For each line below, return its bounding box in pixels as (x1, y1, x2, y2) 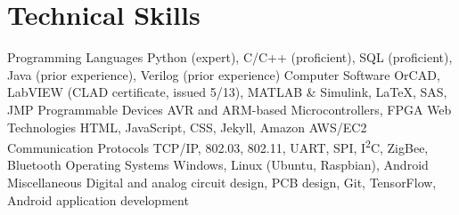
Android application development (7, 190, 189, 209)
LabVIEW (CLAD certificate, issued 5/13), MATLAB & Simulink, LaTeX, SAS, (7, 83, 447, 101)
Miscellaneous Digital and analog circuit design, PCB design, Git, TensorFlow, (7, 172, 437, 191)
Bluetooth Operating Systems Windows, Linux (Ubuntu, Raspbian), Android (7, 155, 429, 174)
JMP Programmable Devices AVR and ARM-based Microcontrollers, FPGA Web (7, 100, 452, 118)
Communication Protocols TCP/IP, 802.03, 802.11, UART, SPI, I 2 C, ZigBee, (7, 136, 429, 156)
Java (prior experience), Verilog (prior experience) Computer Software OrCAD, (7, 65, 440, 84)
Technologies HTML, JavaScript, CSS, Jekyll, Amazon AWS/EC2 (7, 117, 367, 136)
